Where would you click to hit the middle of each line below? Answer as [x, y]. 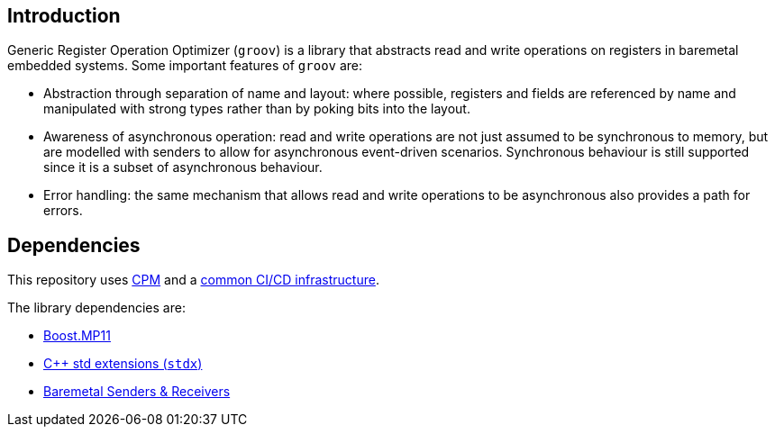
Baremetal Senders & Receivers [137, 392]
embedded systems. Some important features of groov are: [185, 66]
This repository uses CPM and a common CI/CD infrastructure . [193, 280]
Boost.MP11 [77, 336]
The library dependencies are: [96, 308]
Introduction [64, 16]
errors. [63, 211]
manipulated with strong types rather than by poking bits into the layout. [257, 109]
